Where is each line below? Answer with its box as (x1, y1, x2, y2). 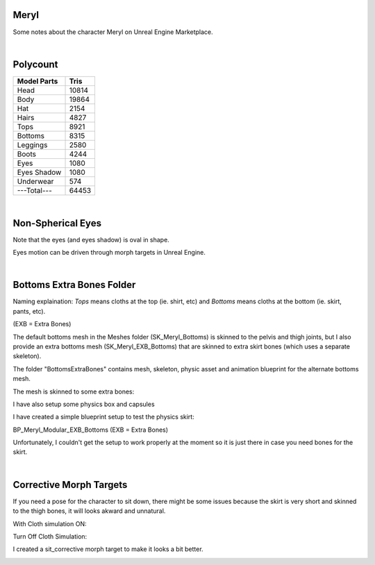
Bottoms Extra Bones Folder (12, 279, 136, 291)
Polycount (12, 58, 58, 70)
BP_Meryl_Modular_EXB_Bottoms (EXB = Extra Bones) (12, 425, 169, 434)
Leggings (17, 140, 48, 149)
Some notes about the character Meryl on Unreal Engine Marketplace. (12, 28, 213, 36)
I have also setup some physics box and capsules (12, 400, 156, 408)
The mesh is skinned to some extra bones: (12, 387, 135, 396)
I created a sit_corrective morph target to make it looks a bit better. (12, 545, 204, 553)
